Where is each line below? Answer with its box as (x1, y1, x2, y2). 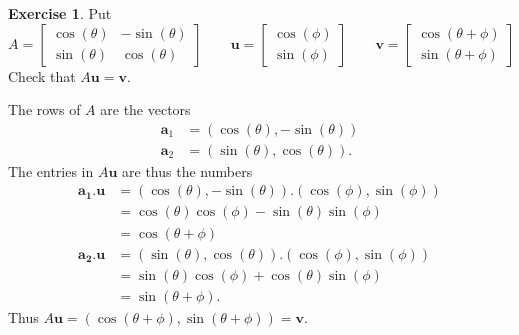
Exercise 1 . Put (8, 3, 112, 23)
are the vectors (100, 99, 191, 120)
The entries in (8, 160, 94, 181)
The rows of (8, 99, 81, 120)
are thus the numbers (122, 160, 253, 181)
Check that (8, 65, 76, 86)
